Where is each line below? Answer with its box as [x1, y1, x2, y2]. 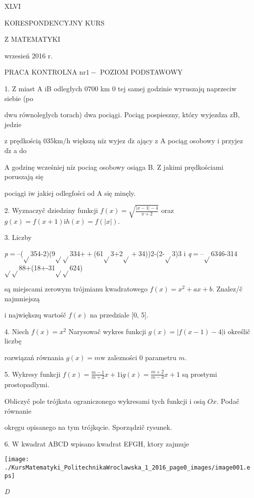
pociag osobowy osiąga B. [77, 161, 155, 172]
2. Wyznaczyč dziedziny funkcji [4, 205, 98, 215]
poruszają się [4, 171, 44, 182]
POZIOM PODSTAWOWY [100, 67, 183, 77]
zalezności [107, 352, 137, 362]
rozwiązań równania [4, 352, 64, 362]
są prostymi [182, 368, 217, 379]
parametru [145, 352, 177, 362]
